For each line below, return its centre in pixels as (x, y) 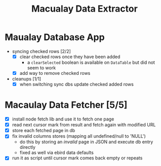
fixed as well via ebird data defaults (57, 153)
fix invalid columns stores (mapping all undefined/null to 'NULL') (79, 136)
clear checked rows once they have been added (70, 57)
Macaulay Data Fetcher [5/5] (66, 105)
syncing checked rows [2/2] (42, 51)
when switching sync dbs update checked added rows (76, 85)
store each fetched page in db (44, 131)
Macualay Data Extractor (85, 9)
